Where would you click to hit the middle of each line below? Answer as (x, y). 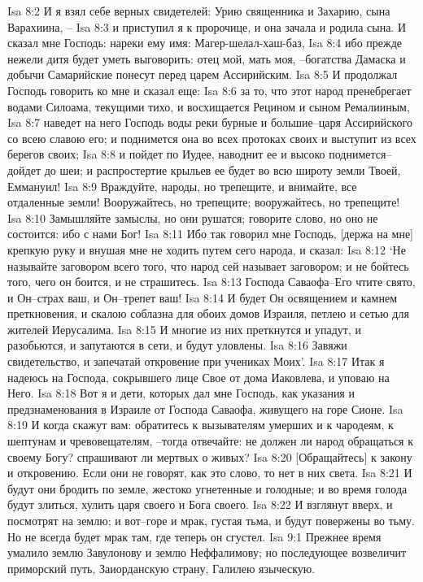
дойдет (24, 169)
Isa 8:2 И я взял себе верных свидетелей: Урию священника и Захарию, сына (199, 11)
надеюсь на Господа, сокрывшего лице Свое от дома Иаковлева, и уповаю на (198, 377)
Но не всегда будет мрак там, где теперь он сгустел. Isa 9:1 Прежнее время (194, 536)
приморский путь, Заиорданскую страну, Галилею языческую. (161, 568)
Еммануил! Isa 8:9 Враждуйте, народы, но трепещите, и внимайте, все (182, 186)
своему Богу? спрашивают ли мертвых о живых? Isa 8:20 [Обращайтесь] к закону (210, 456)
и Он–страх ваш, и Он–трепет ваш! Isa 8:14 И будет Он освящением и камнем (203, 297)
